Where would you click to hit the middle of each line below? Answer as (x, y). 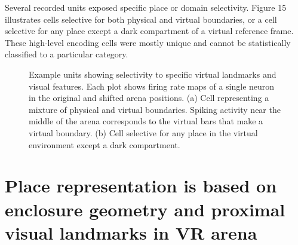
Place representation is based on (141, 186)
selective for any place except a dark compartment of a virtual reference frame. (149, 31)
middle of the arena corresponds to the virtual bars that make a (146, 121)
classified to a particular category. (67, 54)
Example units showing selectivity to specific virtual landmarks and (153, 74)
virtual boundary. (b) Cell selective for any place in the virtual (143, 132)
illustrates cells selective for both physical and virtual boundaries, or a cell (141, 19)
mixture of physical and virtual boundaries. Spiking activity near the (155, 109)
